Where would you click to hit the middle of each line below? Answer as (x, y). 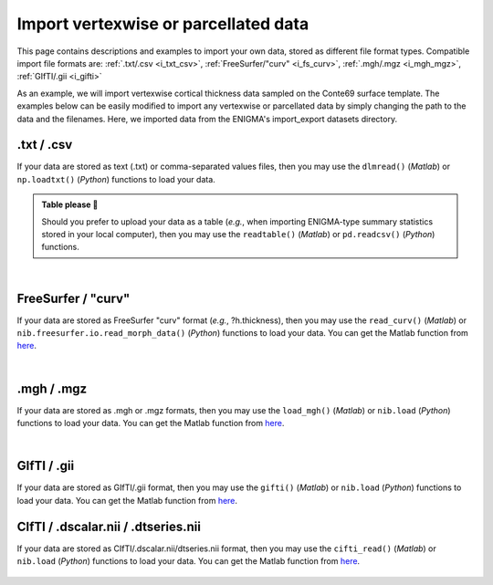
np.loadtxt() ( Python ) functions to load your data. (116, 179)
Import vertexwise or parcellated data (163, 24)
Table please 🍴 (70, 204)
